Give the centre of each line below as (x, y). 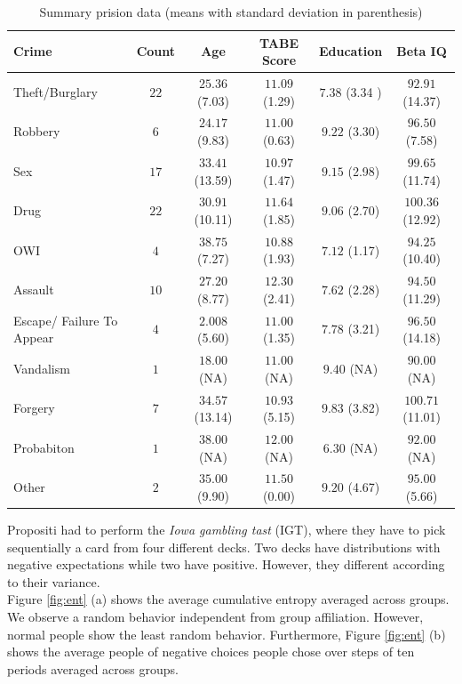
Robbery (37, 131)
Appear (34, 338)
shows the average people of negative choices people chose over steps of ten (211, 652)
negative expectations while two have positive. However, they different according (226, 564)
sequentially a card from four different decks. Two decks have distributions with (224, 547)
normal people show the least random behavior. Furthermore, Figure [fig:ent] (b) (227, 634)
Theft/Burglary (56, 91)
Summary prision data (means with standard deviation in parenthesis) (231, 12)
